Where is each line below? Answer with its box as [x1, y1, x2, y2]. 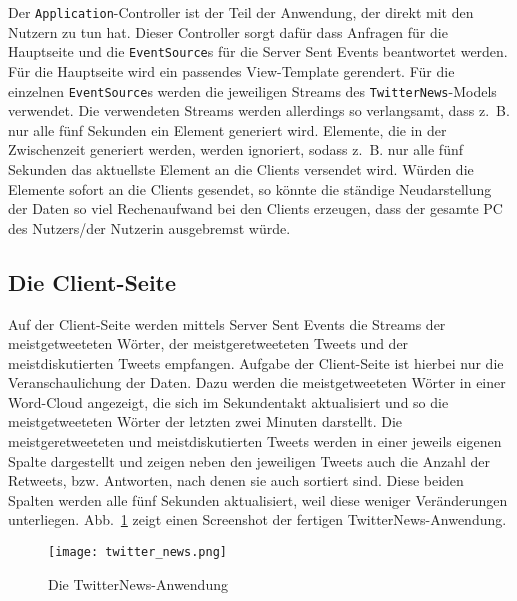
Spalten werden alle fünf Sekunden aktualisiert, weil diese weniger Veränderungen [8, 489, 508, 510]
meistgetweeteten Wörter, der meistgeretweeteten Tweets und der [8, 333, 409, 354]
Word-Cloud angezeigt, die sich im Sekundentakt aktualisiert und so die [8, 391, 449, 412]
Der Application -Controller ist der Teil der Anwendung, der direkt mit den [8, 2, 474, 22]
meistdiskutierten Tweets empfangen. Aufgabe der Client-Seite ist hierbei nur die [8, 352, 504, 373]
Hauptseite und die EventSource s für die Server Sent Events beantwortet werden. [8, 41, 508, 62]
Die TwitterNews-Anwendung [48, 573, 228, 594]
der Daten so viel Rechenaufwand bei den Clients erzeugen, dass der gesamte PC [8, 198, 503, 219]
